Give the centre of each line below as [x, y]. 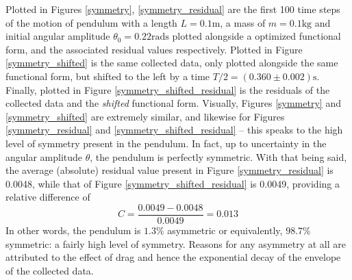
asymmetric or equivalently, [225, 230]
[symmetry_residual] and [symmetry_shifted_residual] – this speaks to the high [174, 130]
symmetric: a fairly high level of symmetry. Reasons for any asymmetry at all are [176, 243]
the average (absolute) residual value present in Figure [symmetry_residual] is [169, 170]
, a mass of [243, 22]
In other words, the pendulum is [73, 230]
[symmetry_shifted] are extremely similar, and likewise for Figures [145, 116]
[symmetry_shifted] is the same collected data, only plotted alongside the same [172, 63]
